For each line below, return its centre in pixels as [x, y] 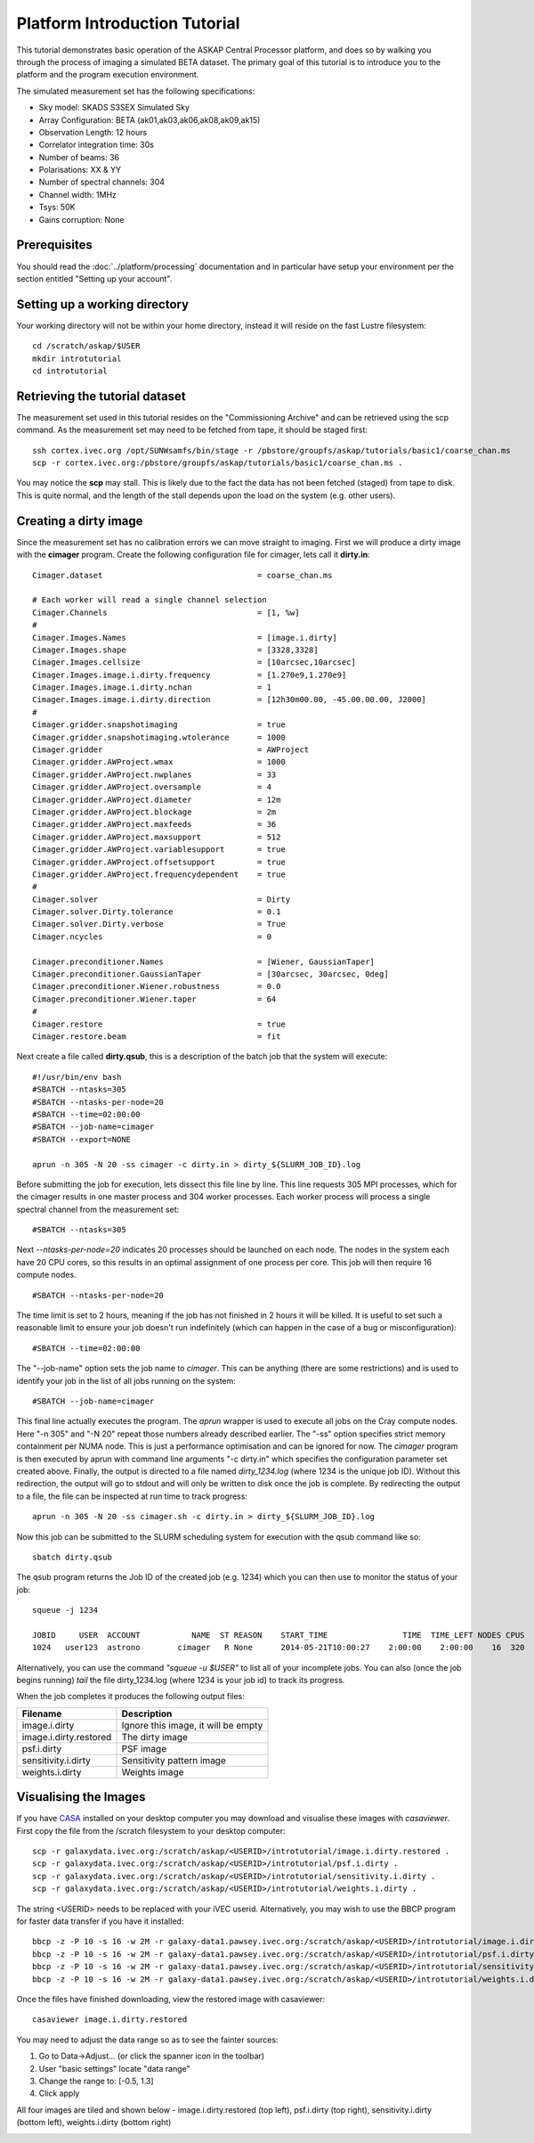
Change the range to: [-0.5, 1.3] [97, 2081]
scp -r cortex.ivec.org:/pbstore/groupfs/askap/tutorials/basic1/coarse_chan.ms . [218, 463]
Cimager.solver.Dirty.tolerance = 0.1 [157, 912]
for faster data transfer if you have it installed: [100, 1921]
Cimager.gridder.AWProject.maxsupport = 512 [157, 837]
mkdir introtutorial [77, 358]
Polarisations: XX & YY [80, 170]
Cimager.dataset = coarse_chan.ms [182, 575]
